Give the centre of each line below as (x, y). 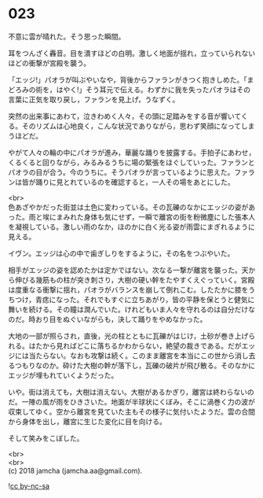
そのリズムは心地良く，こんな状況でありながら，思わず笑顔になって (131, 126)
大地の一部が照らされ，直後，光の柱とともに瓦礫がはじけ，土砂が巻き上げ (128, 336)
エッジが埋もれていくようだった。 (63, 375)
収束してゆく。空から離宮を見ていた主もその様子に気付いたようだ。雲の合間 (131, 411)
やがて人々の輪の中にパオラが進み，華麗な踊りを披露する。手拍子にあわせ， (132, 152)
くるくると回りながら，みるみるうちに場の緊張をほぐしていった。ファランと (131, 162)
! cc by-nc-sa (29, 485)
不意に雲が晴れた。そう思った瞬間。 (67, 36)
